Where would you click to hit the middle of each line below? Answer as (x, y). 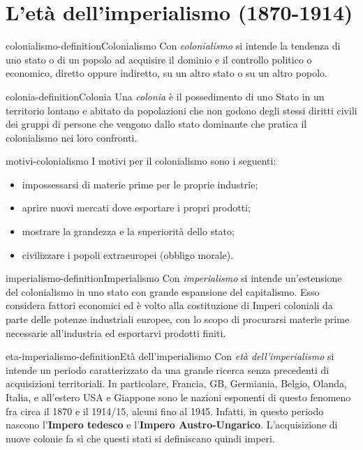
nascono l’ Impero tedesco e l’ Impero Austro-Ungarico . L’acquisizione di (172, 425)
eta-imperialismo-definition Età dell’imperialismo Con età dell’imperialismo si (170, 356)
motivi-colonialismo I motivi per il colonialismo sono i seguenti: (141, 161)
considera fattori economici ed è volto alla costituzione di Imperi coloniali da (169, 305)
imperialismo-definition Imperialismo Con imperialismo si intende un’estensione (174, 278)
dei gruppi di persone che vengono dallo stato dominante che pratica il (156, 124)
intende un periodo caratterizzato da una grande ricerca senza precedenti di (168, 369)
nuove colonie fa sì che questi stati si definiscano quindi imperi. (140, 438)
